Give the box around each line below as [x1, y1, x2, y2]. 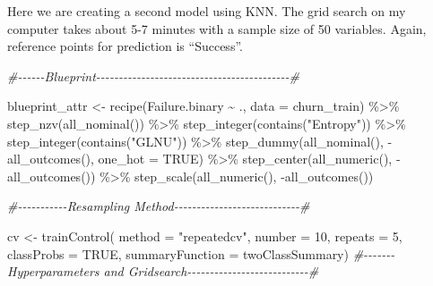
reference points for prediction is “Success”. [7, 37, 243, 55]
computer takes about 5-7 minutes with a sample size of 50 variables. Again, [7, 19, 427, 38]
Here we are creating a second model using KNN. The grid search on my [7, 2, 406, 20]
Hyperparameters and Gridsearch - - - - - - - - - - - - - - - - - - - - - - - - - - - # [7, 262, 319, 281]
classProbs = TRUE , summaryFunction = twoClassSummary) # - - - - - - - [7, 244, 395, 263]
